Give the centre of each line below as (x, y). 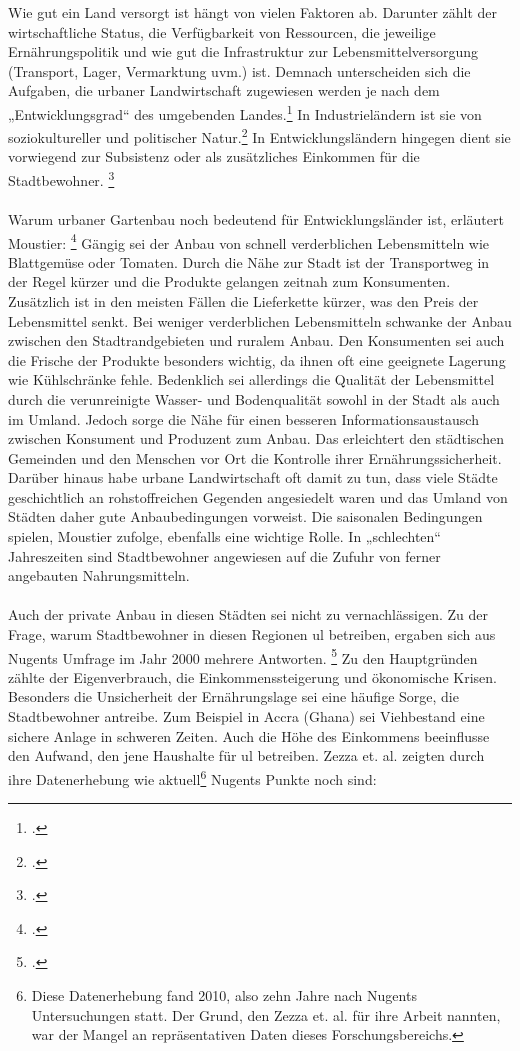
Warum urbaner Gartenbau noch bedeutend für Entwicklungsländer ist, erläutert (256, 218)
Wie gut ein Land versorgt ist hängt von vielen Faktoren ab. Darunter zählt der (253, 12)
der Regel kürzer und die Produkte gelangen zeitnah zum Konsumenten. (229, 281)
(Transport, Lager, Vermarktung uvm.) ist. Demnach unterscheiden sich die (239, 70)
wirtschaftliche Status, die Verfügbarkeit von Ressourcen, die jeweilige (222, 31)
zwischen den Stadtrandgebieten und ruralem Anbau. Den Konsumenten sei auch (256, 340)
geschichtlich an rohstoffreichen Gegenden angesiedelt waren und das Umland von (258, 496)
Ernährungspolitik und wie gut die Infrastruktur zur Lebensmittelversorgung (243, 51)
